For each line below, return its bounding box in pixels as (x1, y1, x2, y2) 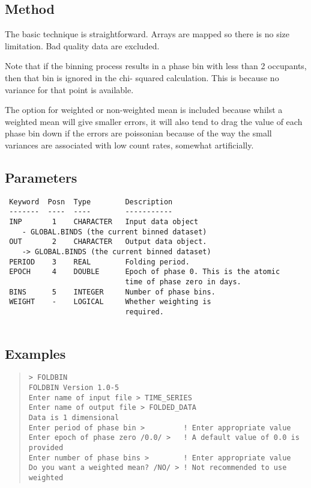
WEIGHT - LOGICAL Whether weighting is (9, 297, 211, 307)
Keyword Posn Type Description (9, 197, 173, 206)
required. (125, 307, 164, 316)
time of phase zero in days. (125, 278, 241, 286)
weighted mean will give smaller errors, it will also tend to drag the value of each (5, 115, 303, 127)
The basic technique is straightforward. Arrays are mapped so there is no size (5, 28, 290, 40)
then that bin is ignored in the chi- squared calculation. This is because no (5, 71, 279, 84)
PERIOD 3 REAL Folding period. (9, 257, 190, 266)
